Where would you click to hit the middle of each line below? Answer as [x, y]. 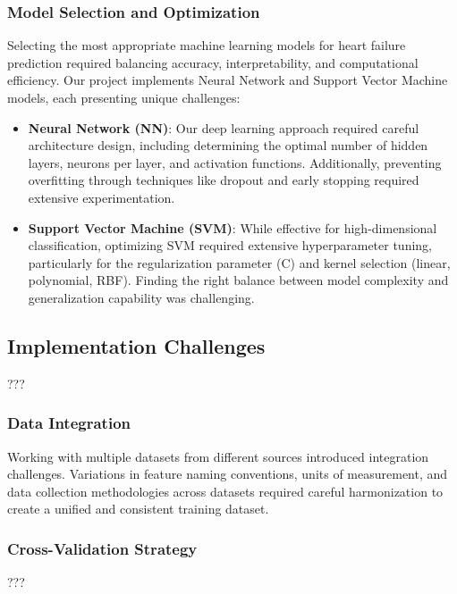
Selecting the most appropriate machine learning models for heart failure [207, 45]
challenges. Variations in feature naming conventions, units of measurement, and [228, 474]
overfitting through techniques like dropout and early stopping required [224, 180]
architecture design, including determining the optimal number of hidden [228, 145]
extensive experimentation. [102, 197]
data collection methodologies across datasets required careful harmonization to [225, 491]
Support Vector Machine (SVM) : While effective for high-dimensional [233, 227]
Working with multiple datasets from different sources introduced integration [218, 456]
